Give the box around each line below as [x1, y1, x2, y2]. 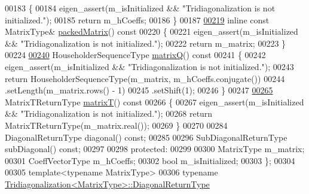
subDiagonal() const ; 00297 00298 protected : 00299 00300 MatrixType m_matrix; [5, 143, 305, 155]
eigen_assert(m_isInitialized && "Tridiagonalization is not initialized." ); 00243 [5, 60, 294, 72]
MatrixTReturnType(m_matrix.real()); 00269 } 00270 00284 [5, 119, 228, 131]
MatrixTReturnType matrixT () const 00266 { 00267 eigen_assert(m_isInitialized [5, 95, 304, 108]
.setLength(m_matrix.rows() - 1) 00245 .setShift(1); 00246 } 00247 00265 [5, 84, 273, 96]
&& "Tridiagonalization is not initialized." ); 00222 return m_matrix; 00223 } [5, 37, 286, 49]
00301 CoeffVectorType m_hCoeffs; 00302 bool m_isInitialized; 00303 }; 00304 [5, 154, 295, 166]
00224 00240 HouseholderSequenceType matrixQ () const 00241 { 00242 [5, 48, 266, 61]
